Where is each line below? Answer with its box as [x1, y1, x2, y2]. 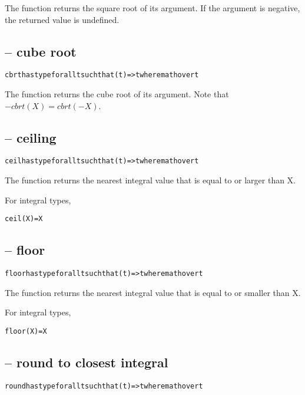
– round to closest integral [5, 353, 168, 371]
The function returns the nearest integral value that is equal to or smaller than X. [5, 286, 301, 298]
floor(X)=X [5, 327, 47, 335]
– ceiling [5, 128, 57, 146]
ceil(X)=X [5, 215, 43, 223]
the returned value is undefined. [5, 13, 120, 25]
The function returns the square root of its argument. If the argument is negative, [5, 2, 300, 14]
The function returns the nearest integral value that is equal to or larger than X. [5, 174, 296, 186]
